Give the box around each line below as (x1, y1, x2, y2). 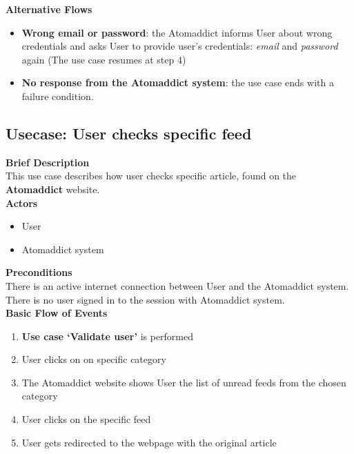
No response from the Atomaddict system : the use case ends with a (21, 75, 334, 90)
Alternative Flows (6, 2, 92, 16)
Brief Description (6, 155, 90, 169)
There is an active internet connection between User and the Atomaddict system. (6, 278, 349, 293)
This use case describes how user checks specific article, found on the (6, 168, 297, 183)
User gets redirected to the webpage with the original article (21, 435, 277, 449)
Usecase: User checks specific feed (6, 122, 252, 144)
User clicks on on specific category (21, 352, 166, 366)
